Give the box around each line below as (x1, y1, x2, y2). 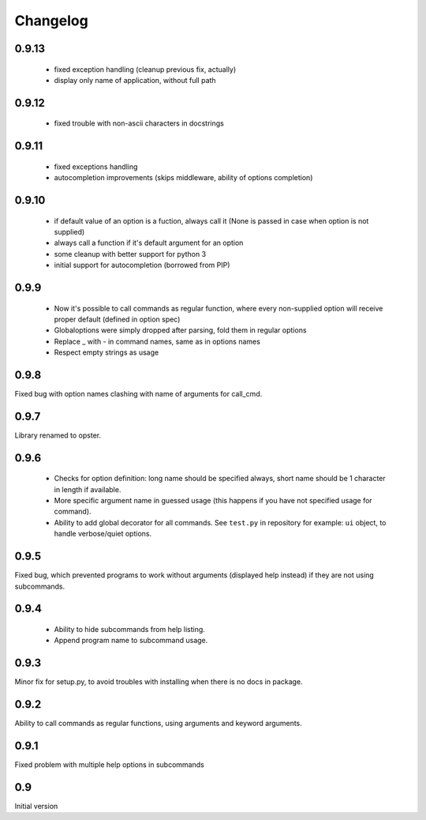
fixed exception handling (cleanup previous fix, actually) (54, 64, 237, 74)
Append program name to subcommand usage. (54, 636, 208, 645)
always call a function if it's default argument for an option (54, 238, 244, 248)
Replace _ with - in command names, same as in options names (54, 337, 260, 346)
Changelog (14, 12, 88, 29)
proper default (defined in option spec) (54, 314, 181, 324)
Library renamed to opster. (14, 431, 102, 440)
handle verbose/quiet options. (54, 529, 152, 539)
